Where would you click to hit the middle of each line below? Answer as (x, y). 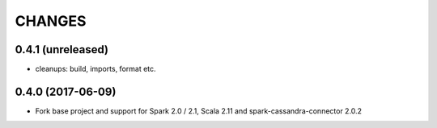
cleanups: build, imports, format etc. (96, 69)
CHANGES (51, 21)
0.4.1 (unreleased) (62, 50)
